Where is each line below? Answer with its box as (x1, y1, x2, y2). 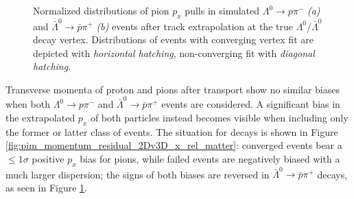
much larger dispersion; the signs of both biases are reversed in (5, 167, 270, 181)
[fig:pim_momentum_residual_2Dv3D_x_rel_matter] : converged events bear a (5, 138, 342, 152)
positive (32, 151, 64, 165)
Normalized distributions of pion (33, 3, 169, 17)
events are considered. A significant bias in (161, 97, 340, 111)
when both (5, 97, 50, 111)
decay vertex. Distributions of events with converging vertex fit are (33, 32, 314, 47)
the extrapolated (5, 110, 75, 124)
